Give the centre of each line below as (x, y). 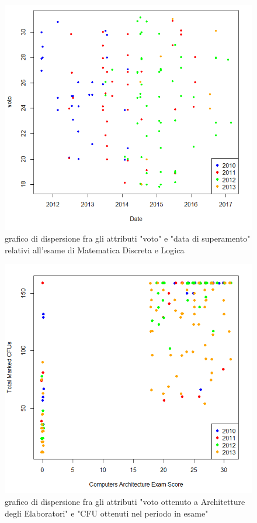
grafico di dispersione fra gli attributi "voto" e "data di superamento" (128, 238)
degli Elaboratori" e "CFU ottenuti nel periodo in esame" (107, 513)
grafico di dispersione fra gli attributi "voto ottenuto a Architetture (125, 501)
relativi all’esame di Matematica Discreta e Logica (95, 250)
